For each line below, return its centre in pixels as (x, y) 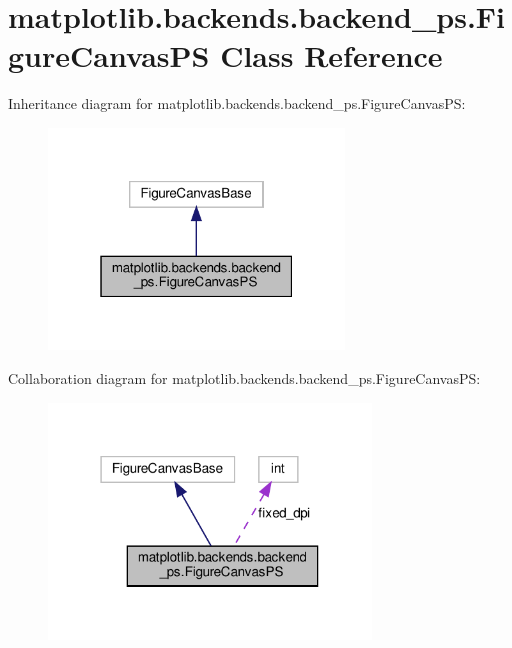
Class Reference (331, 55)
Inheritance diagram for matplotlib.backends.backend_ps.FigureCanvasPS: (237, 103)
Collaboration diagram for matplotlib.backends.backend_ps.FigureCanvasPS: (244, 378)
